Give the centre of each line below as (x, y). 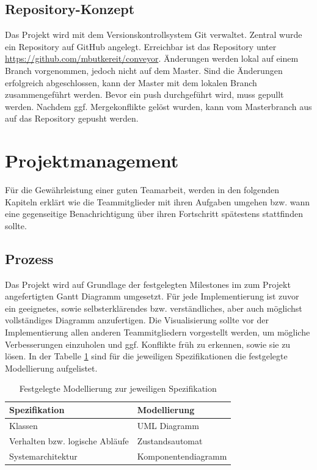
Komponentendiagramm (182, 456)
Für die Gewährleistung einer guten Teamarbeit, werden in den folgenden (142, 190)
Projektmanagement (92, 160)
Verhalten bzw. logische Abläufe (69, 440)
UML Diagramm (168, 425)
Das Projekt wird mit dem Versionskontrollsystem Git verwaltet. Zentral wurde (154, 35)
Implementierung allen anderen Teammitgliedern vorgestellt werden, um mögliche (158, 332)
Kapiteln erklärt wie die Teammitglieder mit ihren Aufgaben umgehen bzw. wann (158, 201)
